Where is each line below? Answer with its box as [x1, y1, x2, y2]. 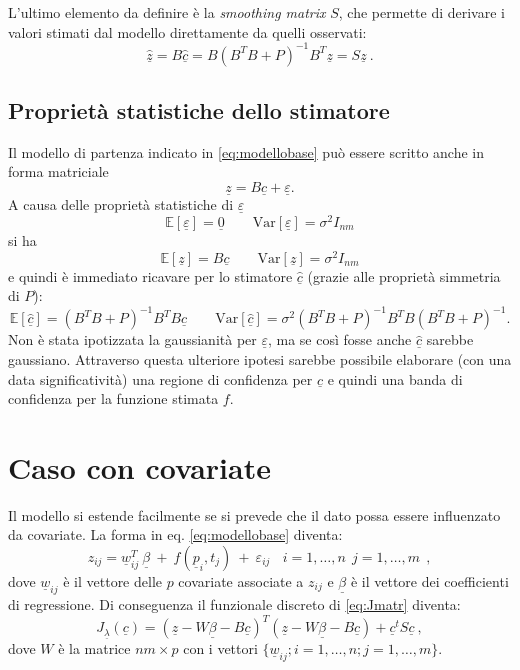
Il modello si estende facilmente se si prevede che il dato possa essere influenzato [8, 504, 501, 525]
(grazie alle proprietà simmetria [307, 265, 501, 286]
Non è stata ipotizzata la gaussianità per [8, 329, 257, 350]
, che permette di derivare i [338, 2, 505, 22]
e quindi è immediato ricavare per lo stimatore [8, 265, 293, 286]
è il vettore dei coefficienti [350, 571, 509, 592]
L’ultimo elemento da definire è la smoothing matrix [8, 2, 326, 22]
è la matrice [58, 638, 131, 659]
